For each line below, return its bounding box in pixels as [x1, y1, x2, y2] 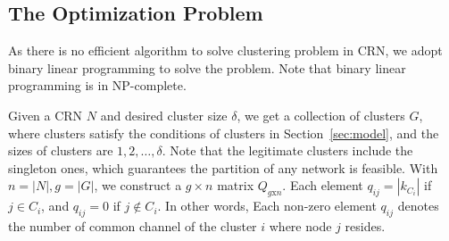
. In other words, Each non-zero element [157, 196, 377, 215]
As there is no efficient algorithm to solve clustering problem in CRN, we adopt [8, 41, 443, 60]
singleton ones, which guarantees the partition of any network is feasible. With [8, 158, 438, 177]
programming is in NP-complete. [8, 76, 187, 95]
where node [269, 216, 332, 235]
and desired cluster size [100, 105, 228, 124]
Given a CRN [8, 105, 83, 124]
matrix [217, 176, 254, 195]
